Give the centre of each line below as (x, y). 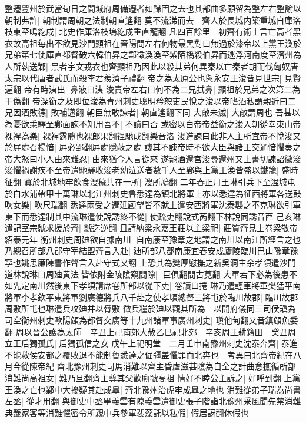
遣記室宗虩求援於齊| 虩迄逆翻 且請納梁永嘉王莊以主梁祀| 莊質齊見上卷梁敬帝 (151, 228)
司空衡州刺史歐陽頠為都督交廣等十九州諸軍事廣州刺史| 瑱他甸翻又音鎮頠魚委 (152, 320)
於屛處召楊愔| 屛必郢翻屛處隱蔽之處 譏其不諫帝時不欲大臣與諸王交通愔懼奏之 (153, 147)
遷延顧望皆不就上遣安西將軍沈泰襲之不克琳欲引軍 (206, 205)
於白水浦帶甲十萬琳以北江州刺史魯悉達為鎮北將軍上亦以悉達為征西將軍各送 (149, 193)
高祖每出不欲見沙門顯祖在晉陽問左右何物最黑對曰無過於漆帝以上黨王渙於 (161, 43)
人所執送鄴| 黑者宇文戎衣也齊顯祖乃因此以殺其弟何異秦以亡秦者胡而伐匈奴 (147, 66)
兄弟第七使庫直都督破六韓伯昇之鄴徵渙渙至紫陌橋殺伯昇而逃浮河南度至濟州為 (153, 54)
